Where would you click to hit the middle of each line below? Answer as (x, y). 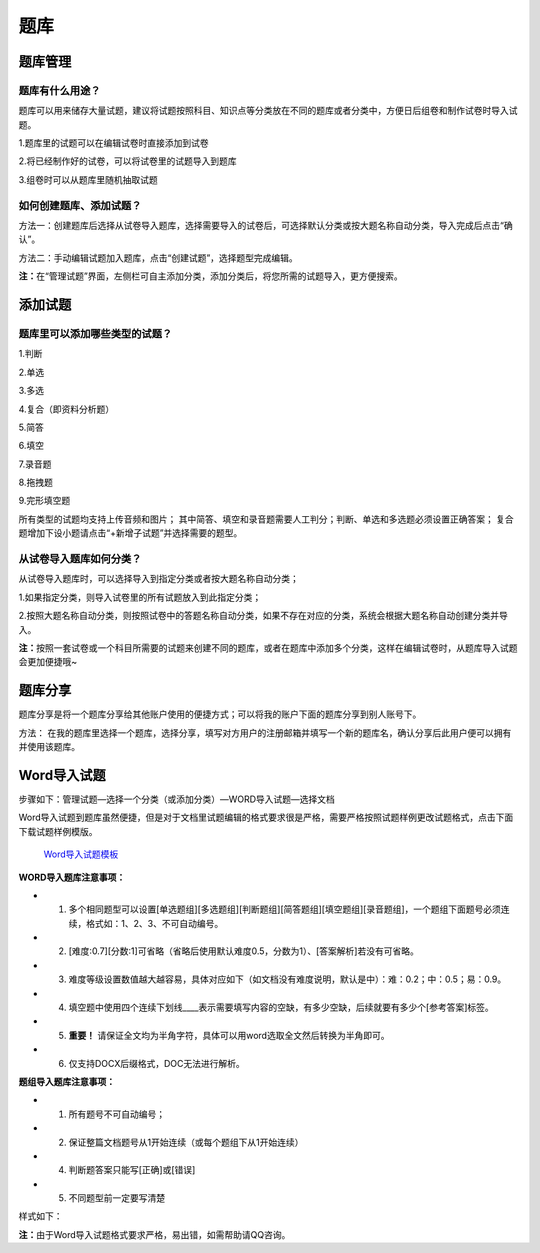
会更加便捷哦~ (48, 662)
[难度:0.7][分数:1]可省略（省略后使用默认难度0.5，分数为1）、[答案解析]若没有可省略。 (243, 951)
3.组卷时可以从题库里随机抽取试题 (88, 179)
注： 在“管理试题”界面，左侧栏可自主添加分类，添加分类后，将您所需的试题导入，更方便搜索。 (211, 276)
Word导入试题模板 (81, 854)
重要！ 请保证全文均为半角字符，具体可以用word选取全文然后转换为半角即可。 (229, 1035)
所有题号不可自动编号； (116, 1114)
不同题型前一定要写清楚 (116, 1198)
